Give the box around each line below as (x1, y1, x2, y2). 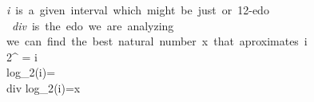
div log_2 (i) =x (6, 79, 81, 96)
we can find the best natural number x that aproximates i (6, 33, 308, 49)
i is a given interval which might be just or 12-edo (6, 2, 269, 18)
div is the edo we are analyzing (12, 17, 174, 33)
